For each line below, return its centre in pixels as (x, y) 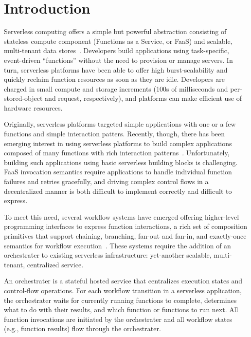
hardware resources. (33, 107)
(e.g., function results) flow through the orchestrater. (82, 328)
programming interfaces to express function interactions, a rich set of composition (126, 226)
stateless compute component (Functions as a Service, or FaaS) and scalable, (118, 41)
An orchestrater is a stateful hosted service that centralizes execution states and (123, 281)
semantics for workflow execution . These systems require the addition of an (117, 245)
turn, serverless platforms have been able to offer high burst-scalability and (116, 69)
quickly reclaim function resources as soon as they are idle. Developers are (114, 79)
